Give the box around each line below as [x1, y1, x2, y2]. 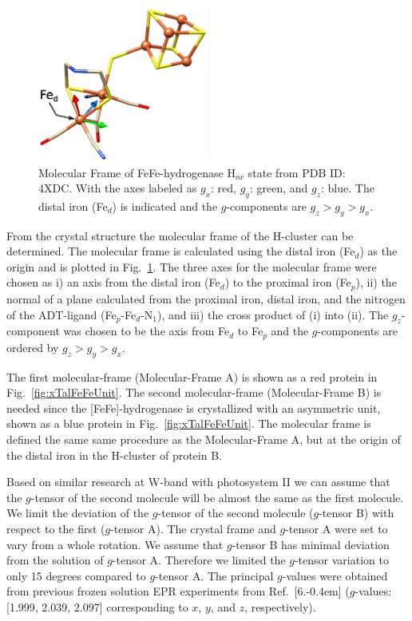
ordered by [6, 338, 59, 355]
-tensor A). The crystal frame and [110, 520, 276, 536]
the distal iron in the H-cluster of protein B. [6, 446, 222, 463]
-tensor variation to [294, 552, 389, 568]
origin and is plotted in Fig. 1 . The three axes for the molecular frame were [6, 258, 377, 275]
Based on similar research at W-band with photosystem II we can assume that [6, 473, 390, 490]
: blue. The [321, 180, 374, 196]
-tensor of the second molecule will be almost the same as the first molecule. [30, 488, 404, 505]
